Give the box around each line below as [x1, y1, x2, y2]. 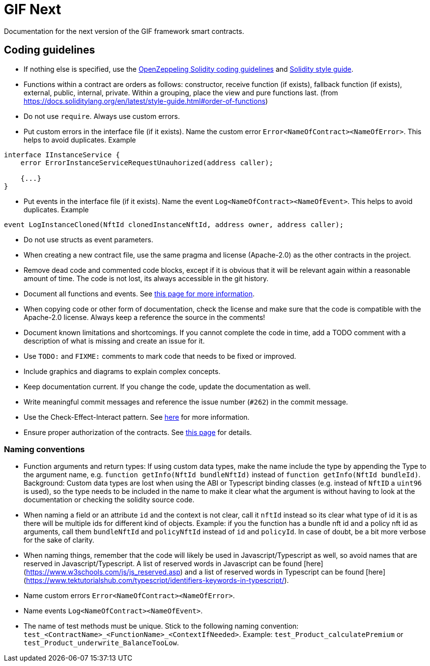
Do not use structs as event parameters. [24, 235, 153, 244]
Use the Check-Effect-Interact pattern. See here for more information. [24, 412, 250, 421]
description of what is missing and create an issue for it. [24, 336, 205, 345]
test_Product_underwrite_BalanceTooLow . [24, 638, 179, 647]
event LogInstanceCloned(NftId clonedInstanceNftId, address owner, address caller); [4, 220, 344, 229]
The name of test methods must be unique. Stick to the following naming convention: [24, 622, 299, 631]
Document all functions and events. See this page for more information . [24, 289, 255, 298]
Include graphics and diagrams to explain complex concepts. [24, 367, 221, 376]
